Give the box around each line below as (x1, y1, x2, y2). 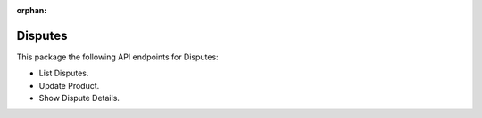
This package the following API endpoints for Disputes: (16, 51, 219, 62)
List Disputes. (38, 67, 89, 79)
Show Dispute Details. (38, 93, 120, 104)
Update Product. (38, 80, 100, 90)
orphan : (16, 5, 47, 15)
